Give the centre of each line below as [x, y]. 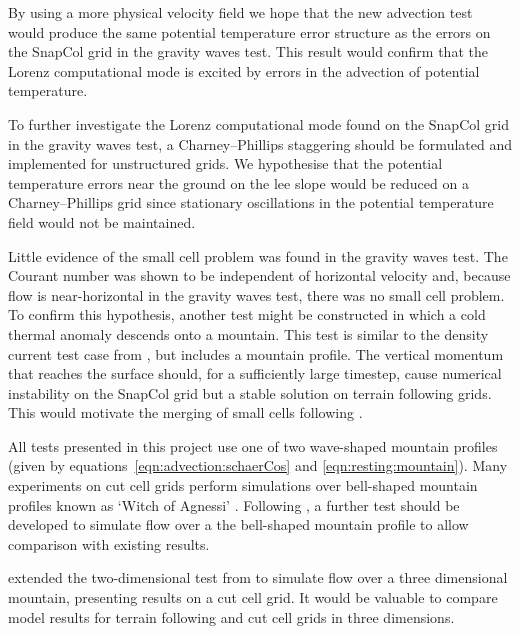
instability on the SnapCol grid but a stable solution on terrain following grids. [250, 392]
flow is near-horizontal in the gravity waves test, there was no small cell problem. [256, 294]
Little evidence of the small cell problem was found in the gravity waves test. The [258, 255]
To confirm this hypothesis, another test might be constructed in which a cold [247, 314]
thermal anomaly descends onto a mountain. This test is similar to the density [248, 333]
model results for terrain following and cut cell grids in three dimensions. [231, 616]
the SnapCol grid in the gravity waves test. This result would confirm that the [248, 51]
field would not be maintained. [102, 221]
